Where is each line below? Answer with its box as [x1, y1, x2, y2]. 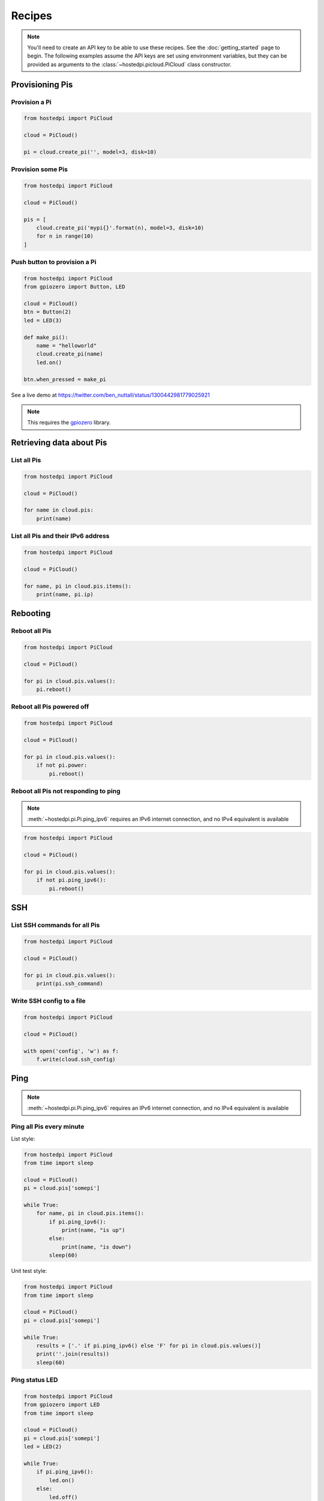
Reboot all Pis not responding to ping [11, 787, 121, 795]
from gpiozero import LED [23, 1401, 100, 1408]
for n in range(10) [36, 233, 94, 240]
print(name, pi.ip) [36, 591, 94, 597]
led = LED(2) [23, 1443, 62, 1450]
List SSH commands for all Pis [11, 921, 100, 929]
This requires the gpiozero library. [27, 419, 111, 426]
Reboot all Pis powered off [11, 702, 89, 711]
